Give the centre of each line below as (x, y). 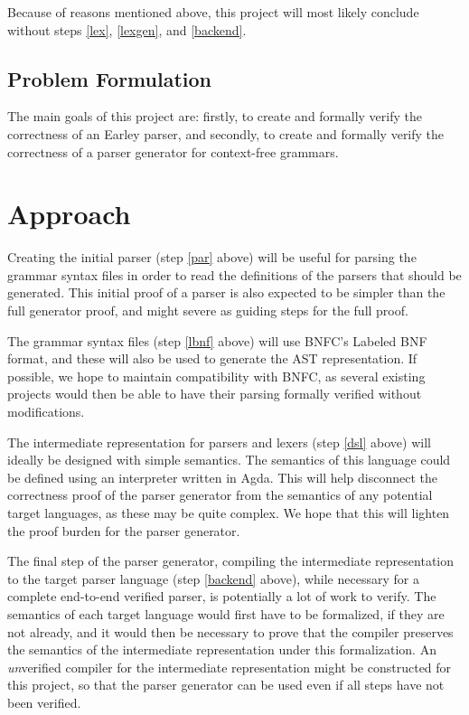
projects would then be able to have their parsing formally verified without (215, 394)
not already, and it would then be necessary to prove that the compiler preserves (230, 631)
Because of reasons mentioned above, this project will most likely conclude (213, 12)
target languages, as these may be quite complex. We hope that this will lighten (229, 513)
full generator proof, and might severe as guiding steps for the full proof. (208, 310)
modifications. (46, 412)
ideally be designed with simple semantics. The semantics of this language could (229, 460)
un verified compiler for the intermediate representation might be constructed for (230, 667)
